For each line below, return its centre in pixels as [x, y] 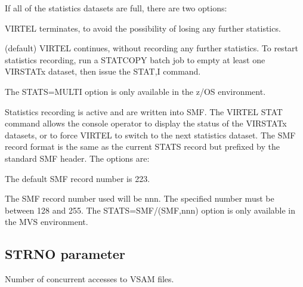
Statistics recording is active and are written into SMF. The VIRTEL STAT [144, 111]
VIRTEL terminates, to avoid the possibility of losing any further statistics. [143, 28]
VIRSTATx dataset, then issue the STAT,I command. [103, 71]
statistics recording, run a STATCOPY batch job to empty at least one [135, 59]
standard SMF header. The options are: [77, 158]
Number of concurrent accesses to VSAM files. [89, 279]
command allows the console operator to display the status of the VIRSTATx [146, 123]
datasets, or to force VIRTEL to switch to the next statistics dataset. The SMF [150, 135]
